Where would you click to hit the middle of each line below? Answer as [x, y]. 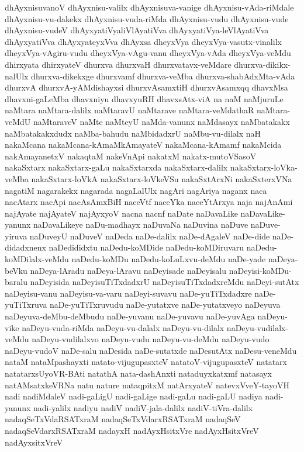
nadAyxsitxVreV [34, 442]
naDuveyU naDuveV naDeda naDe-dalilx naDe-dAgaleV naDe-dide [150, 236]
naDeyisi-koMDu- [260, 270]
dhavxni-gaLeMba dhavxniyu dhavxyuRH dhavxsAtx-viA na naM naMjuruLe [144, 98]
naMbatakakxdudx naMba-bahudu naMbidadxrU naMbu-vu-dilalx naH [133, 133]
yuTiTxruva [26, 305]
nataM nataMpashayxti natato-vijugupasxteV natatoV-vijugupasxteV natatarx [146, 362]
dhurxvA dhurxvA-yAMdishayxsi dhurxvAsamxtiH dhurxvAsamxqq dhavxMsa [146, 87]
